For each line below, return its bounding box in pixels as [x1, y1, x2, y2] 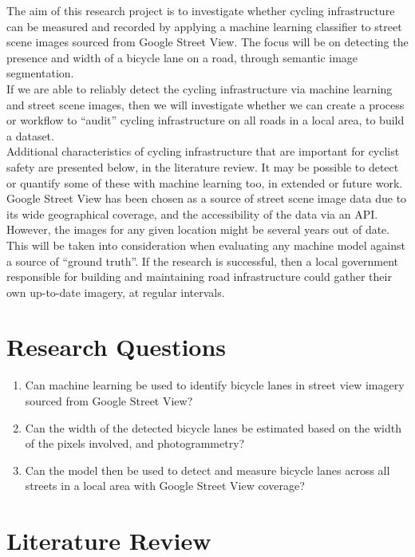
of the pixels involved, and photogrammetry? [25, 435, 245, 452]
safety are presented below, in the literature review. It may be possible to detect [6, 158, 399, 175]
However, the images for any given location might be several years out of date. [6, 221, 390, 238]
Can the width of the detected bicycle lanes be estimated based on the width [25, 419, 401, 436]
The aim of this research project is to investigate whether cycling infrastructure [6, 2, 395, 18]
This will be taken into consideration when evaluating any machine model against [6, 236, 405, 253]
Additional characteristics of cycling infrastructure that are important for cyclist [6, 143, 400, 160]
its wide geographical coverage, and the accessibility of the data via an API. [6, 205, 378, 222]
